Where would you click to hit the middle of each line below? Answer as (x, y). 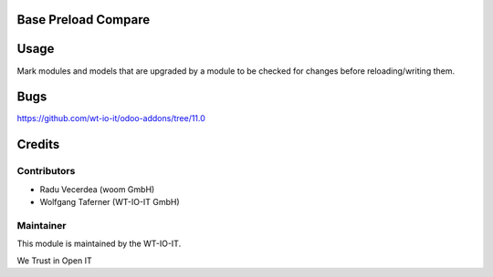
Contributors (46, 171)
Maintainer (42, 225)
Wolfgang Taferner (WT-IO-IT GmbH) (110, 201)
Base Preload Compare (84, 20)
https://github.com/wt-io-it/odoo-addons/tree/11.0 (111, 118)
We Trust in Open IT (54, 261)
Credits (38, 144)
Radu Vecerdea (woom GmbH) (97, 189)
